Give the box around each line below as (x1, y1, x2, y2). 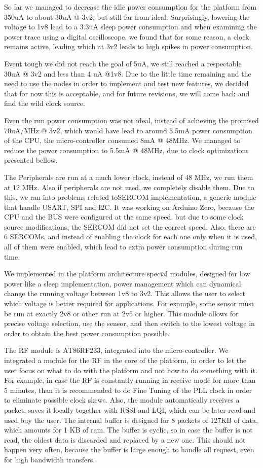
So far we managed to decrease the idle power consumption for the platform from (4, 2, 257, 12)
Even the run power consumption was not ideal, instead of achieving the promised (4, 115, 259, 125)
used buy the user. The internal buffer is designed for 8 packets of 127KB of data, (4, 414, 258, 425)
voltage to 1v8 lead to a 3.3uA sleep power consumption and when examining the (4, 21, 257, 32)
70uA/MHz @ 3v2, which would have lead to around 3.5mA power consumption (4, 125, 252, 135)
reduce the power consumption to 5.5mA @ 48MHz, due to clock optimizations (4, 145, 249, 155)
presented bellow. (4, 155, 58, 165)
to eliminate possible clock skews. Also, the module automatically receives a (4, 394, 240, 405)
